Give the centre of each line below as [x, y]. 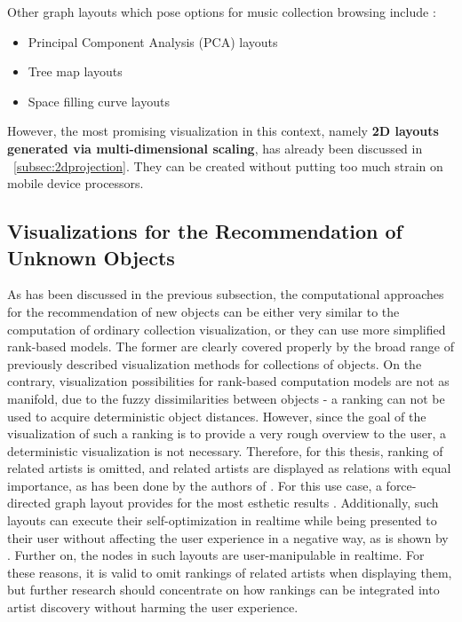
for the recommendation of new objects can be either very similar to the [203, 311]
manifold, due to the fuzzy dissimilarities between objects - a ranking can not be [226, 398]
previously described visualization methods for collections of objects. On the [215, 363]
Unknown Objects [91, 257]
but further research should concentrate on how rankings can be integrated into [223, 590]
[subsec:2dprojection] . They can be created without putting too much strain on [228, 165]
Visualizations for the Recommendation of [205, 231]
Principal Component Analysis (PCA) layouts [153, 41]
